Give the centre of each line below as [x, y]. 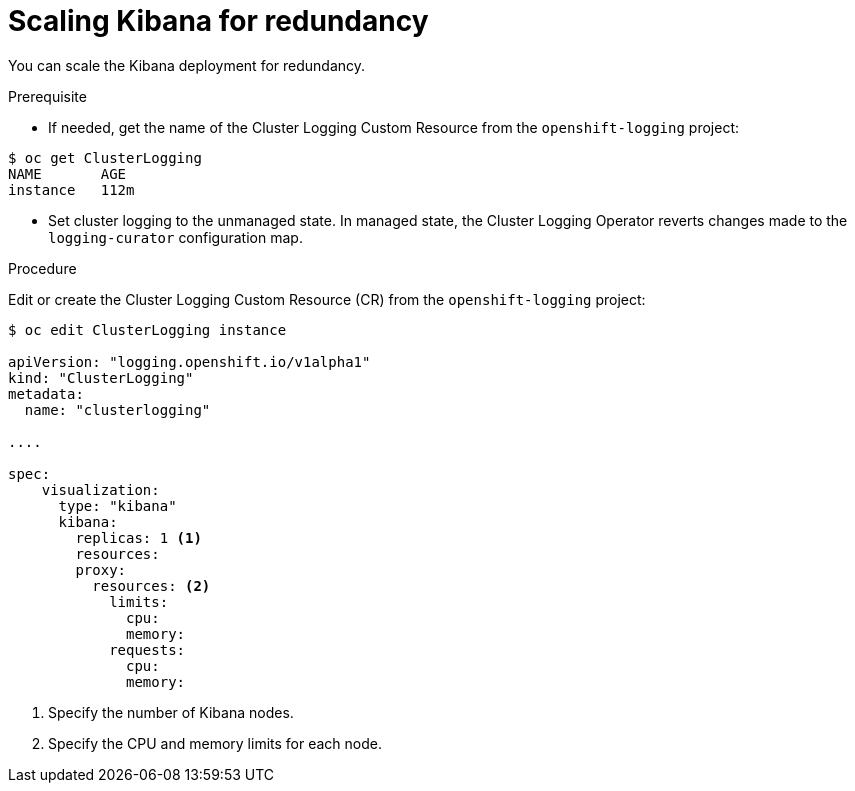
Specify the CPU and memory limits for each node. [215, 743]
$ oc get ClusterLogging [105, 157]
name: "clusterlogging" [117, 409]
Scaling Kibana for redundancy [218, 21]
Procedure [42, 268]
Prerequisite [47, 96]
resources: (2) [151, 585]
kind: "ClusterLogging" [101, 377]
